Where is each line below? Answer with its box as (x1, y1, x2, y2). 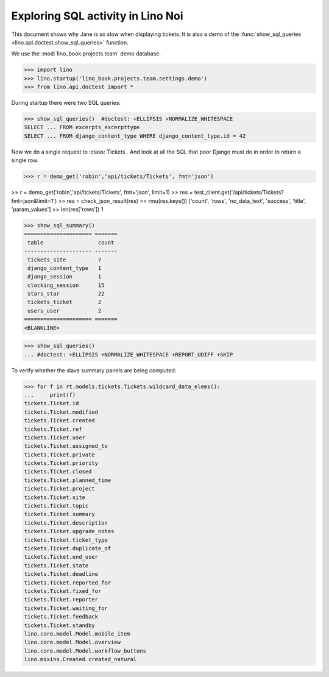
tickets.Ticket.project (24, 485, 96, 492)
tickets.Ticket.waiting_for (24, 604, 108, 612)
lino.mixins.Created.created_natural (24, 656, 137, 663)
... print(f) (24, 391, 76, 399)
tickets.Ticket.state (24, 562, 89, 569)
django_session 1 (27, 273, 102, 280)
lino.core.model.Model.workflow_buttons (24, 647, 146, 654)
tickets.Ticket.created (24, 417, 96, 424)
